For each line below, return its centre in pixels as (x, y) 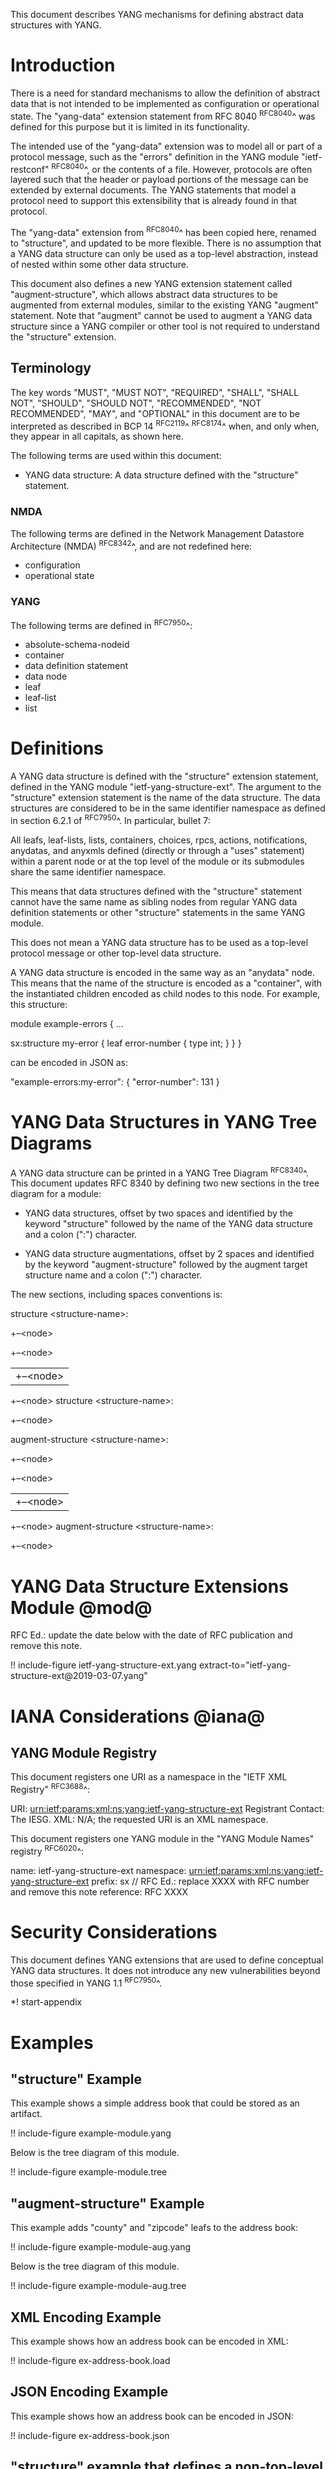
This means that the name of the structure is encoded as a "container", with (166, 983)
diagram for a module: (56, 1194)
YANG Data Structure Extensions (149, 1586)
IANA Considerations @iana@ (138, 1716)
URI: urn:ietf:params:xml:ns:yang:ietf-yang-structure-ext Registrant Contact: (167, 1809)
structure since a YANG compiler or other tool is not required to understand (165, 326)
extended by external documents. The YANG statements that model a (153, 190)
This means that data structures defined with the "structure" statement (156, 891)
